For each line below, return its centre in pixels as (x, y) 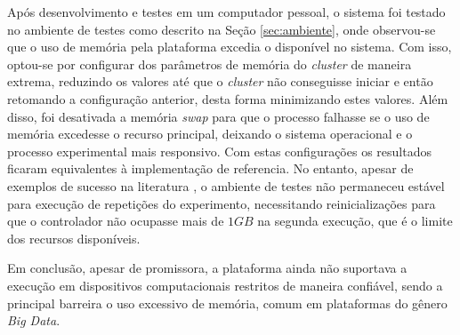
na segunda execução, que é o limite (355, 221)
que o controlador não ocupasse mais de (116, 221)
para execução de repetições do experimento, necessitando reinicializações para (222, 203)
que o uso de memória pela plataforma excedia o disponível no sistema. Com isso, (230, 47)
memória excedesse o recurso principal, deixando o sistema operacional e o (210, 134)
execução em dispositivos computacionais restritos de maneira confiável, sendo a (225, 285)
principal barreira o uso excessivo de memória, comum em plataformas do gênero (227, 303)
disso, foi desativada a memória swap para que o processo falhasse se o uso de (218, 116)
